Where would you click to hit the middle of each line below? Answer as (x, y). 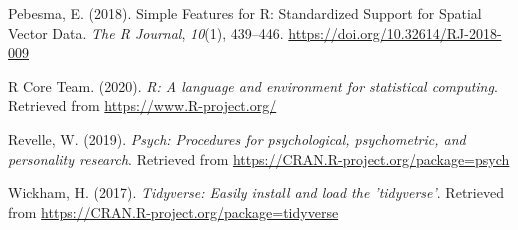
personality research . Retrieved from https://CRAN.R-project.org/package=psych (259, 158)
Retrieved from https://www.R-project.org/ (142, 105)
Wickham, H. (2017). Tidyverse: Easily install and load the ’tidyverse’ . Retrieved (256, 192)
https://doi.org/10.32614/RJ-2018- (395, 32)
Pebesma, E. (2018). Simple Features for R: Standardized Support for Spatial (245, 13)
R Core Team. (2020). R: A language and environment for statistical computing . (253, 85)
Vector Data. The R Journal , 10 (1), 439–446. (146, 32)
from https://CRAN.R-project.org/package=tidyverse (173, 211)
